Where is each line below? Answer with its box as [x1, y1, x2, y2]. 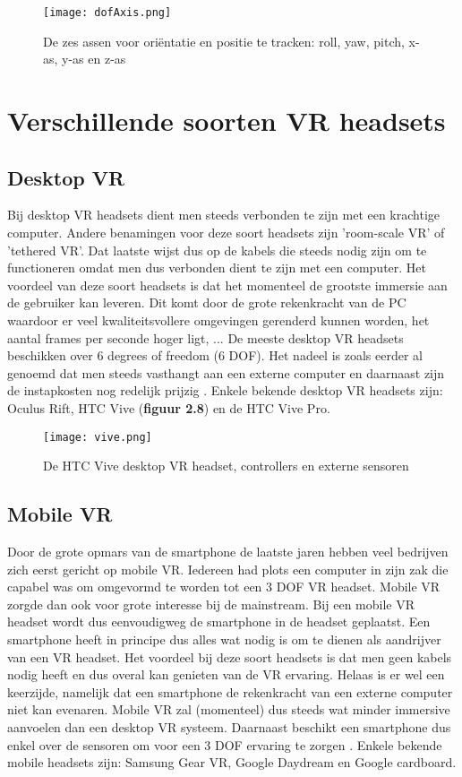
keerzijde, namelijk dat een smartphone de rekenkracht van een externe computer [7, 682, 453, 701]
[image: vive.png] [43, 430, 152, 444]
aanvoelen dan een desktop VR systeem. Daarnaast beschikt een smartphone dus [7, 717, 451, 736]
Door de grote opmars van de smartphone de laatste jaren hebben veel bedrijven [7, 542, 449, 560]
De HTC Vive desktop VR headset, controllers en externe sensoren [43, 456, 409, 475]
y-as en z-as [62, 49, 126, 68]
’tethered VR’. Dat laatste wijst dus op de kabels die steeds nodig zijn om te [7, 240, 427, 259]
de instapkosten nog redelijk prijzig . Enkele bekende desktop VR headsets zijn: [7, 381, 443, 400]
